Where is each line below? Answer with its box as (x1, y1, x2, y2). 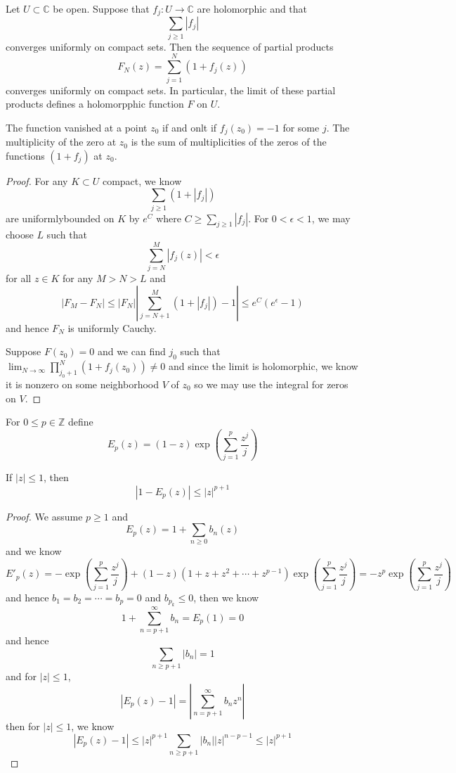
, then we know (193, 589, 259, 604)
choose (6, 227, 34, 242)
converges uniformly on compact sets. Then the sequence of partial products (6, 39, 334, 53)
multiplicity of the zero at (6, 134, 117, 149)
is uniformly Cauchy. (67, 320, 157, 335)
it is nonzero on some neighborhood (6, 376, 159, 391)
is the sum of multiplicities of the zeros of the (131, 134, 327, 149)
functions (6, 148, 45, 162)
